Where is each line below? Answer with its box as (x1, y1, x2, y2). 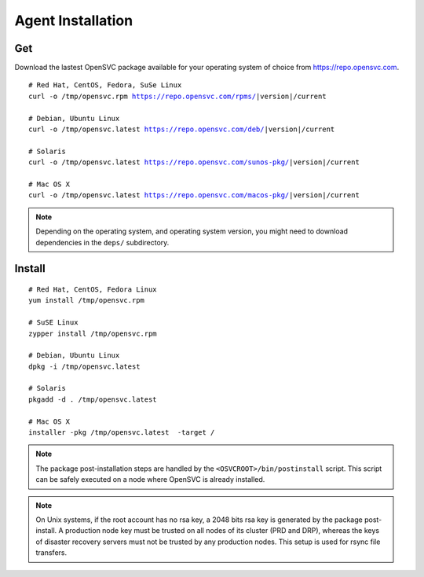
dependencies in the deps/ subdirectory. (35, 237, 170, 247)
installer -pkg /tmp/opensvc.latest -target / (28, 428, 215, 437)
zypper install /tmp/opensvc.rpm (28, 329, 157, 338)
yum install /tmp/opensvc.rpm (28, 296, 145, 305)
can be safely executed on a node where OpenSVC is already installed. (35, 475, 265, 484)
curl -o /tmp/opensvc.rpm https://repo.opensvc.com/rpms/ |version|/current (28, 91, 327, 101)
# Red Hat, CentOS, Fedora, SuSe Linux (28, 81, 182, 90)
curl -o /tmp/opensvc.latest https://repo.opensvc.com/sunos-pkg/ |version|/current (28, 158, 360, 167)
